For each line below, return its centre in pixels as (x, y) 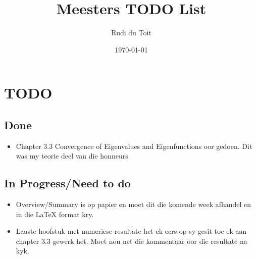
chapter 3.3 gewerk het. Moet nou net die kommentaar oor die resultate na (132, 241)
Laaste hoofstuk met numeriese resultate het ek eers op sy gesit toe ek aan (131, 231)
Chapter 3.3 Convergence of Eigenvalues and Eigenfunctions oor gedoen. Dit (134, 146)
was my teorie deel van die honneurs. (73, 156)
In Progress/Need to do (67, 183)
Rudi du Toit (131, 33)
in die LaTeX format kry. (55, 214)
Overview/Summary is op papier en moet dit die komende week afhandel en (134, 204)
